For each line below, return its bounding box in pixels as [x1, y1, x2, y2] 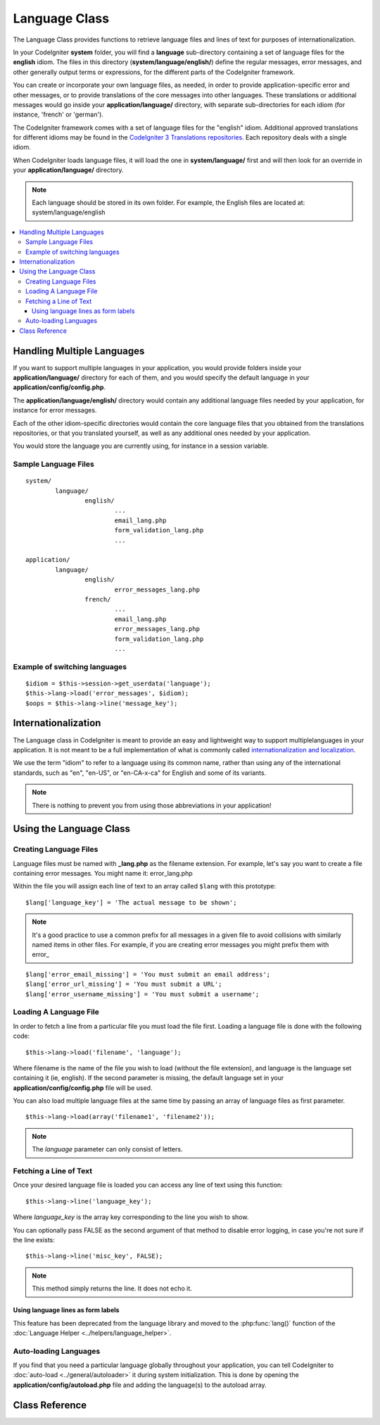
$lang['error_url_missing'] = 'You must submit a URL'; [25, 980, 222, 989]
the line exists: [13, 1235, 56, 1244]
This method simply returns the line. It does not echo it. [32, 1284, 193, 1293]
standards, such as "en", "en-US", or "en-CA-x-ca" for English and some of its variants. [13, 769, 267, 777]
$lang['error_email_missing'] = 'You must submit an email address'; [25, 970, 271, 978]
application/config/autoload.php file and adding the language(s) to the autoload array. [13, 1381, 267, 1389]
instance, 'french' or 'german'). [13, 110, 103, 119]
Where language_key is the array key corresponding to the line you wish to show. [13, 1213, 249, 1221]
